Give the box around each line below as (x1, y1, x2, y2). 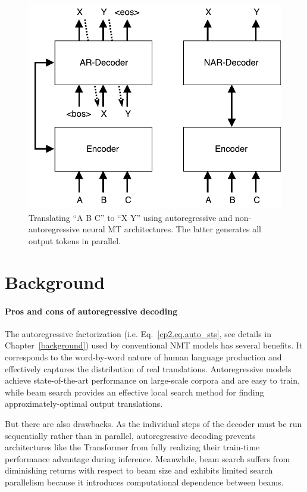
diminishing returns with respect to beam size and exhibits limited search (5, 464, 273, 477)
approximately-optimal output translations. (5, 397, 163, 410)
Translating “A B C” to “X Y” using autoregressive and (29, 211, 233, 223)
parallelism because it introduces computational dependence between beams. (5, 475, 284, 488)
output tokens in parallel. (29, 234, 121, 247)
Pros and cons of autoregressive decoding (5, 304, 178, 317)
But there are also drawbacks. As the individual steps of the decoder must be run (5, 417, 302, 429)
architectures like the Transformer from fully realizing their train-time (5, 441, 260, 453)
